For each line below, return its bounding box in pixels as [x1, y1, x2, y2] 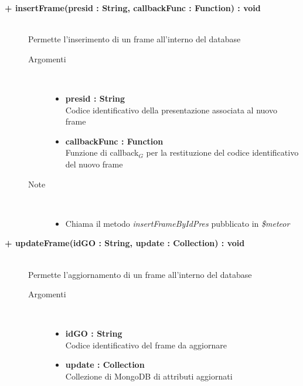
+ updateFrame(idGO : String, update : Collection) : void [5, 237, 245, 249]
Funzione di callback [65, 146, 139, 159]
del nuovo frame [65, 157, 123, 170]
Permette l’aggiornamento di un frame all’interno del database [28, 268, 252, 280]
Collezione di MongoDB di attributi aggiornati [65, 370, 233, 382]
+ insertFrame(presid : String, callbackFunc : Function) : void [5, 2, 261, 14]
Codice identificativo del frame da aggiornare [65, 338, 227, 351]
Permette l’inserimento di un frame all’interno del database [28, 33, 241, 45]
